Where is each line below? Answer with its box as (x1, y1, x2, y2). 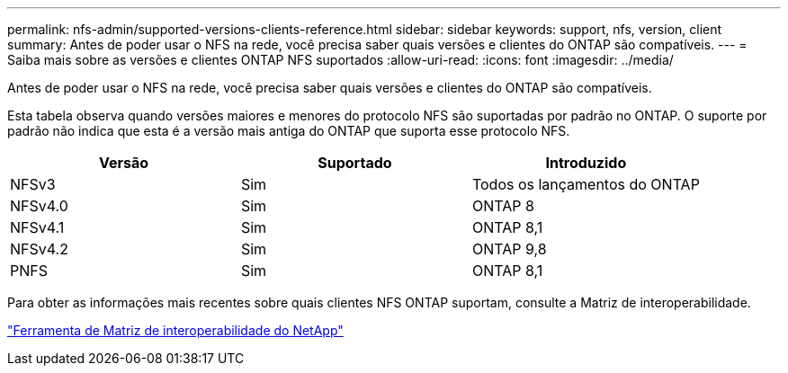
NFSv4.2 (10, 240, 68, 258)
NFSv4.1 (10, 218, 65, 236)
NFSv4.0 (10, 197, 68, 215)
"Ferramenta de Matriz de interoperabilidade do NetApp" (7, 323, 344, 338)
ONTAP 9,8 (471, 240, 547, 258)
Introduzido (545, 154, 627, 172)
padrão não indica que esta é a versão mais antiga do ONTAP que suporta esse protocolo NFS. (7, 123, 570, 138)
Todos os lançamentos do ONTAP (471, 175, 700, 193)
